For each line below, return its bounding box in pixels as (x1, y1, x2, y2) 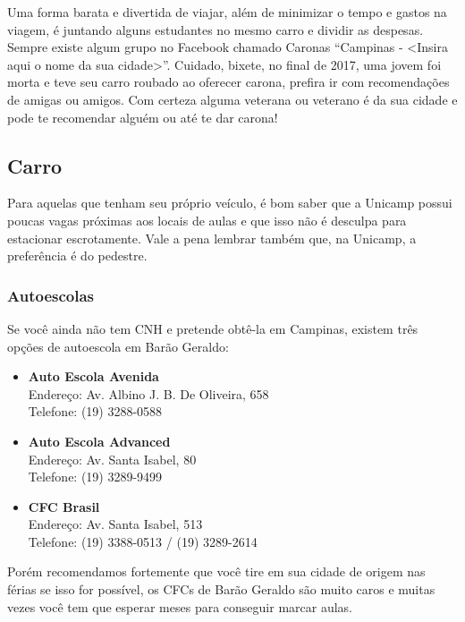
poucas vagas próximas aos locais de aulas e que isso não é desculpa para (7, 210, 407, 229)
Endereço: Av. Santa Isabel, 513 (28, 515, 203, 533)
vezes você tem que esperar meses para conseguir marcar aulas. (7, 597, 352, 616)
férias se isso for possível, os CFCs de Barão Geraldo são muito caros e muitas (7, 580, 435, 599)
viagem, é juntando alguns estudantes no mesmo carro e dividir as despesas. (7, 20, 424, 38)
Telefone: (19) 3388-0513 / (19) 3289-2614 (28, 532, 258, 550)
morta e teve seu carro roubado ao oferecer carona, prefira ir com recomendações (7, 72, 450, 91)
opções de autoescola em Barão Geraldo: (7, 337, 229, 355)
